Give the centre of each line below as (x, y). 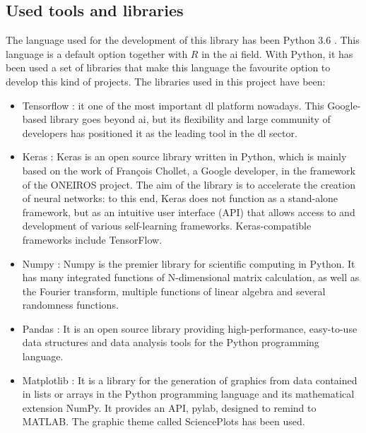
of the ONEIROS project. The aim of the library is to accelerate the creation (189, 184)
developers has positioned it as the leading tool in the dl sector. (160, 132)
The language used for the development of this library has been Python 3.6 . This (183, 40)
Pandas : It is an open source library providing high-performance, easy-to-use (190, 328)
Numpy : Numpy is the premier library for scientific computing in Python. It (189, 263)
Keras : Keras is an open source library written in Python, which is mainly (184, 156)
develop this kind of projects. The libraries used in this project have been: (166, 81)
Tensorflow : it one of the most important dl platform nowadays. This (173, 105)
